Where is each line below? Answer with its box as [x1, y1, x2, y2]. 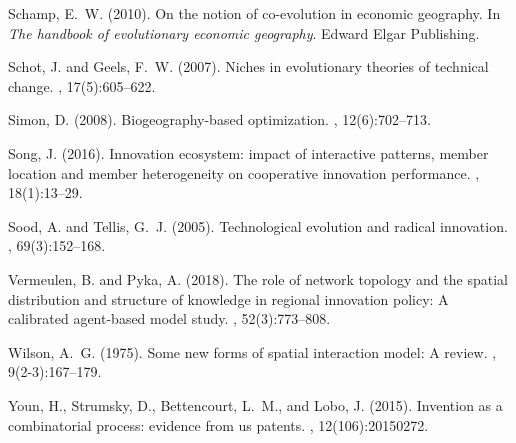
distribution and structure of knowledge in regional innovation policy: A [8, 288, 449, 309]
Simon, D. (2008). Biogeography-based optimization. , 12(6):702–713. [8, 109, 431, 130]
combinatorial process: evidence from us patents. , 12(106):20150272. [8, 414, 429, 435]
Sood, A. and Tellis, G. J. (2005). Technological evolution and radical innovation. [8, 215, 508, 236]
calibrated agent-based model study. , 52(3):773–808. [8, 308, 331, 329]
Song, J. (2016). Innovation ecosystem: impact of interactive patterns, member [8, 142, 489, 163]
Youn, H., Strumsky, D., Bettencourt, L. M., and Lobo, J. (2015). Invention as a [8, 394, 503, 415]
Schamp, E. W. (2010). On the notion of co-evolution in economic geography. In [8, 3, 501, 23]
